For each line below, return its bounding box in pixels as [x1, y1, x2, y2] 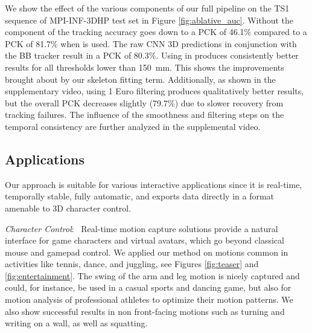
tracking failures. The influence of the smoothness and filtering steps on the [5, 108, 284, 121]
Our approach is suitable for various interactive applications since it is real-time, [5, 178, 302, 190]
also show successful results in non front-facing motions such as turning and [5, 305, 285, 317]
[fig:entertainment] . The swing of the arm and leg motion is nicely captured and [5, 269, 300, 282]
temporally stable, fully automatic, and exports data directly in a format [5, 190, 275, 202]
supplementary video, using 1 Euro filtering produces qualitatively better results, [5, 85, 304, 97]
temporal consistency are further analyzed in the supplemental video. [5, 120, 261, 132]
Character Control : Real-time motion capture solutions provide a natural [5, 222, 278, 234]
